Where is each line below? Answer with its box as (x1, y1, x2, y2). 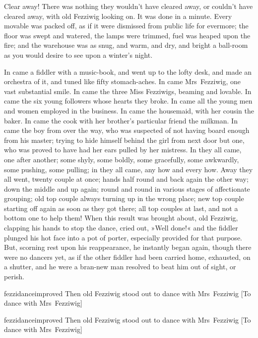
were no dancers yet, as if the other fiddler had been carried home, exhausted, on (4, 251, 251, 262)
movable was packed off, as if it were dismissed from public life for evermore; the (4, 20, 249, 31)
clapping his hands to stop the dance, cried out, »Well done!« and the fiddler (4, 223, 238, 233)
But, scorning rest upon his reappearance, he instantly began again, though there (4, 242, 252, 252)
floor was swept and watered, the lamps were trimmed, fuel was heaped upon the (4, 30, 251, 40)
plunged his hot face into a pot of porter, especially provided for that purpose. (4, 232, 242, 242)
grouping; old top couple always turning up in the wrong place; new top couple (4, 193, 244, 204)
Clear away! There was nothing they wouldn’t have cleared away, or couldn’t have (4, 1, 253, 11)
